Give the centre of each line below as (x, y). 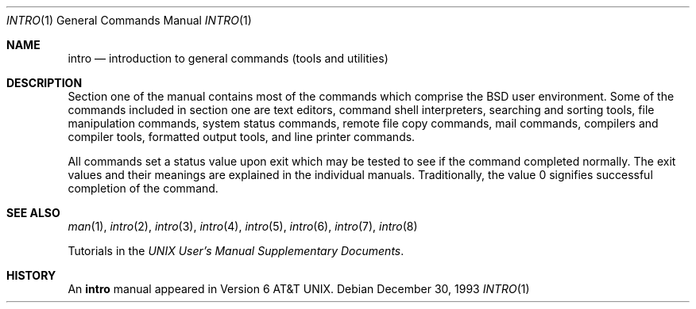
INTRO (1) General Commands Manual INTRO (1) (129, 20)
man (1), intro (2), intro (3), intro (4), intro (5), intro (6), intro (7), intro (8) (243, 226)
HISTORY (31, 275)
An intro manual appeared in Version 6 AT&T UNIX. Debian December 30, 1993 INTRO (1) (299, 289)
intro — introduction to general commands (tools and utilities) (228, 58)
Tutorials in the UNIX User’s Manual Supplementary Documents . (236, 251)
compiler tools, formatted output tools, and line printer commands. (242, 137)
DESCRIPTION (44, 83)
